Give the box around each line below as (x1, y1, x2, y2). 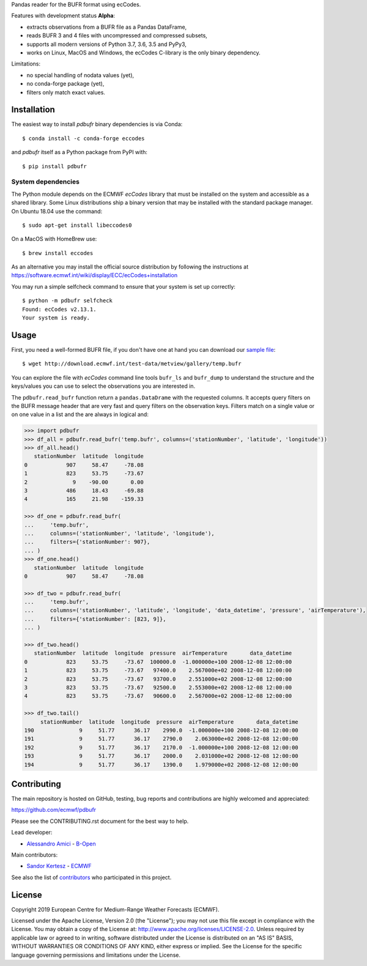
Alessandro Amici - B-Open (26, 840, 96, 847)
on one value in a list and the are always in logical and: (11, 411, 149, 418)
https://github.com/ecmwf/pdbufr (11, 806, 97, 814)
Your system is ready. (22, 314, 91, 321)
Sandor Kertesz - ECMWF (26, 863, 92, 870)
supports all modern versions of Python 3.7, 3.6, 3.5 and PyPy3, (26, 40, 187, 48)
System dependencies (11, 177, 80, 186)
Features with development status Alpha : (11, 12, 116, 20)
